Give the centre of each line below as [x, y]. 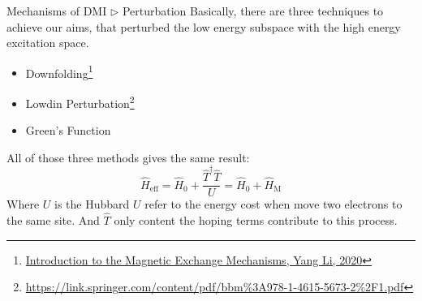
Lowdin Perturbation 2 [80, 102]
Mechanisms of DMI [57, 11]
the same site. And [53, 220]
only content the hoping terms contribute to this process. [256, 220]
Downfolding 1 [59, 71]
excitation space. [48, 43]
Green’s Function [68, 130]
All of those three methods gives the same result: [128, 157]
